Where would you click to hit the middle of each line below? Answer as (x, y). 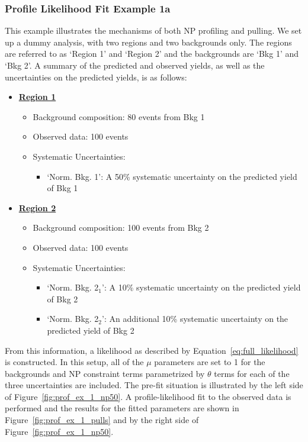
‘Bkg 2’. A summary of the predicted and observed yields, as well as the (135, 65)
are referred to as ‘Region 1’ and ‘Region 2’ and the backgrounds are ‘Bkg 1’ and (152, 54)
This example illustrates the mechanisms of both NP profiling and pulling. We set (153, 30)
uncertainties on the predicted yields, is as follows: (96, 77)
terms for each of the (252, 373)
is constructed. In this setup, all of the (74, 362)
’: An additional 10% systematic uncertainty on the (195, 319)
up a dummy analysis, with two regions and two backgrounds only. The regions (148, 42)
